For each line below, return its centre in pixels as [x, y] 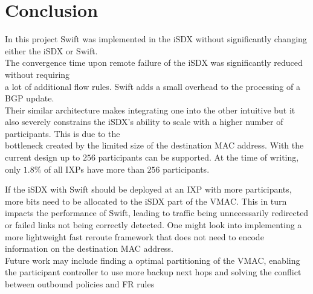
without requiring [37, 74]
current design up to [43, 157]
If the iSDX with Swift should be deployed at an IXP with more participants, [148, 189]
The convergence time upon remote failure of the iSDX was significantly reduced [154, 62]
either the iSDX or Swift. [51, 50]
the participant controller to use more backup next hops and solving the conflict [153, 272]
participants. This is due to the [63, 133]
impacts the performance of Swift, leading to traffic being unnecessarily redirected [157, 213]
